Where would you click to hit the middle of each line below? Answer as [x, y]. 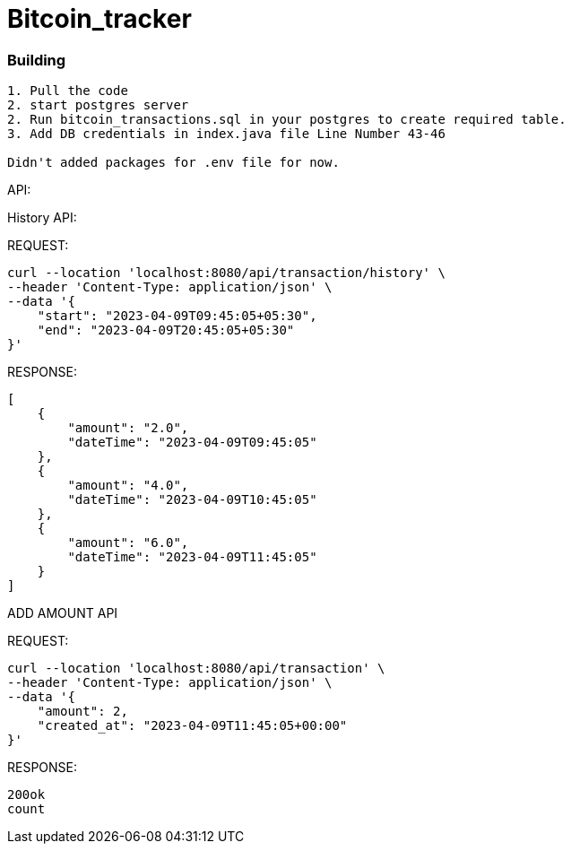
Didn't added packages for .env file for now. [173, 163]
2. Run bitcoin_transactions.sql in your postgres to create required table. [287, 120]
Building [37, 60]
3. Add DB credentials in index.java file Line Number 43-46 [226, 134]
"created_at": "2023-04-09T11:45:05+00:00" [192, 726]
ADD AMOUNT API [63, 613]
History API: [42, 218]
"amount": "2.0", [128, 428]
